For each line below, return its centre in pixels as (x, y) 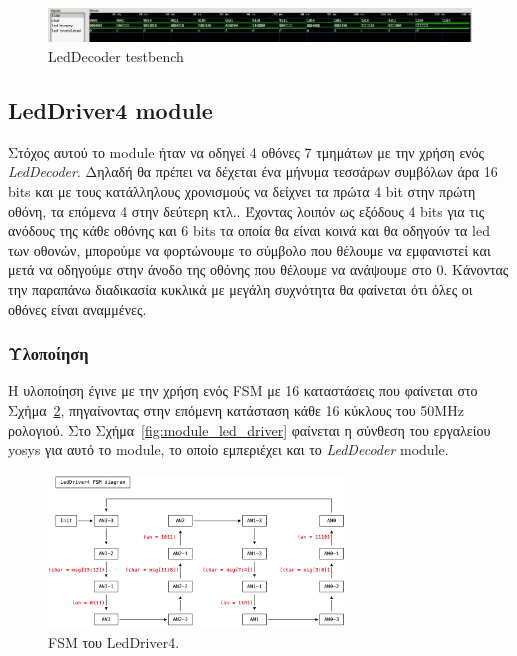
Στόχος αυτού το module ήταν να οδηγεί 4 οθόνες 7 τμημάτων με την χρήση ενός (246, 151)
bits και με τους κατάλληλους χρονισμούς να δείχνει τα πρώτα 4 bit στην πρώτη (242, 190)
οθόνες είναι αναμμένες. (77, 308)
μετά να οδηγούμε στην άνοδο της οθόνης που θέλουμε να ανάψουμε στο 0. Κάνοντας (258, 269)
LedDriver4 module (110, 109)
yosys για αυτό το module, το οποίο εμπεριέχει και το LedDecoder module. (228, 449)
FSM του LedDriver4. (114, 641)
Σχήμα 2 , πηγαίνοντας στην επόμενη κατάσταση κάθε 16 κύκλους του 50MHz (236, 409)
